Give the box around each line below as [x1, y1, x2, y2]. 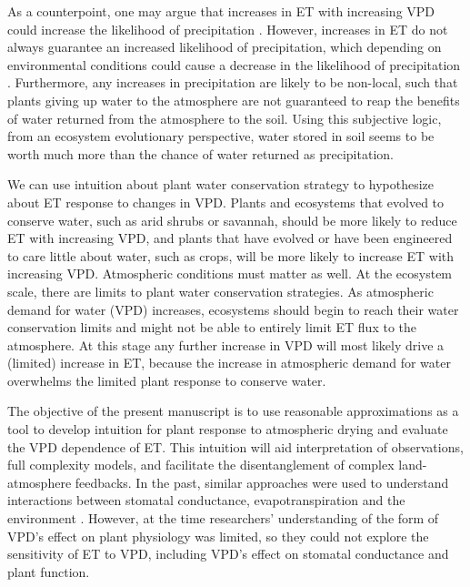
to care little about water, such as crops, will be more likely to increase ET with [7, 246, 455, 265]
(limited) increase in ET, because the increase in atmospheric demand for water [7, 353, 451, 372]
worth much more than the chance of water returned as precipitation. [7, 144, 394, 163]
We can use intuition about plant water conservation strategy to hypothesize [7, 175, 435, 194]
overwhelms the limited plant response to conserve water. [7, 370, 326, 390]
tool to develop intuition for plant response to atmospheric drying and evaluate [7, 420, 448, 439]
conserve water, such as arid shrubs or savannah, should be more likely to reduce [7, 210, 457, 229]
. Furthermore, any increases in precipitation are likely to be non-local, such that [7, 73, 458, 92]
